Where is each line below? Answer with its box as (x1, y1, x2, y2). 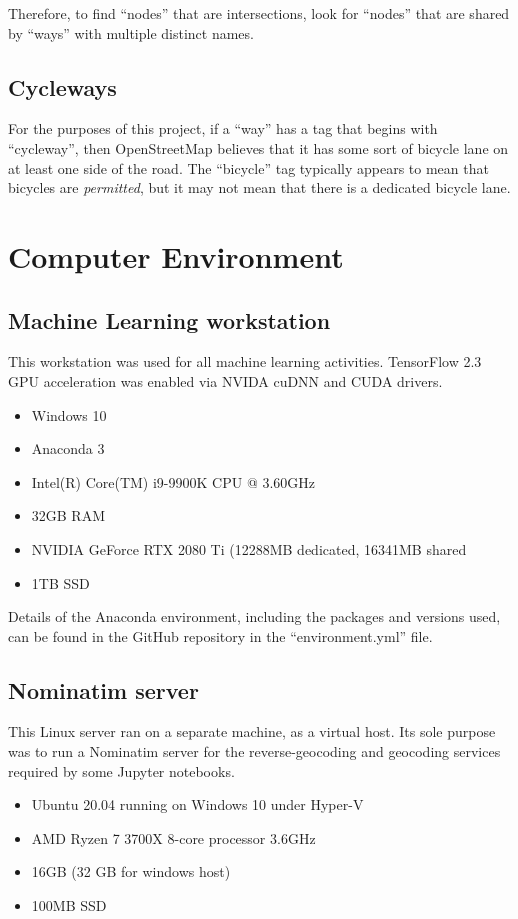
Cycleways (8, 71, 117, 102)
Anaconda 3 (31, 438, 105, 459)
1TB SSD (31, 572, 90, 593)
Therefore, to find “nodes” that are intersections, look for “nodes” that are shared (8, 3, 510, 23)
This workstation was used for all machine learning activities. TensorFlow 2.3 (8, 351, 482, 372)
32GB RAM (31, 505, 106, 526)
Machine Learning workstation (8, 304, 331, 335)
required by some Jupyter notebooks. (8, 760, 235, 781)
